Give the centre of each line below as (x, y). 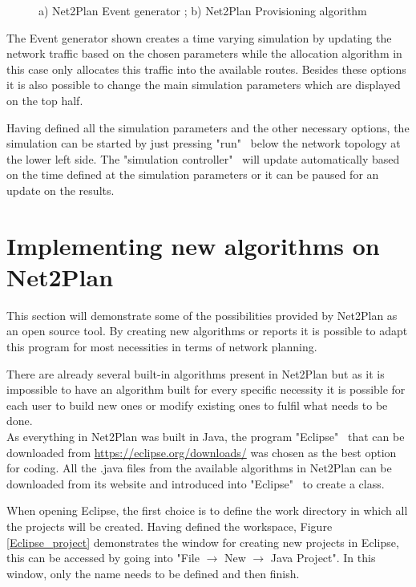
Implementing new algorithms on (193, 245)
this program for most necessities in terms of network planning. (162, 347)
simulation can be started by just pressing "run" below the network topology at (204, 143)
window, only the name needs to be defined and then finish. (153, 573)
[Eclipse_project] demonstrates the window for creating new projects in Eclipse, (203, 542)
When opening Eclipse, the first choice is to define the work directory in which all (207, 510)
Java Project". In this (323, 558)
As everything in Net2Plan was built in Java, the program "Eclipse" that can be (206, 436)
